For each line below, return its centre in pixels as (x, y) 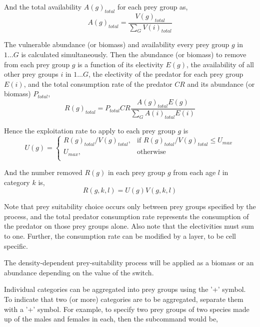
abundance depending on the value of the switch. (79, 272)
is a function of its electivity (120, 64)
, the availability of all (220, 64)
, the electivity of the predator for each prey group (166, 74)
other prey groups (31, 74)
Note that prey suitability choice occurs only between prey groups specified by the (130, 206)
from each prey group (37, 64)
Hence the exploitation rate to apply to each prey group (90, 130)
